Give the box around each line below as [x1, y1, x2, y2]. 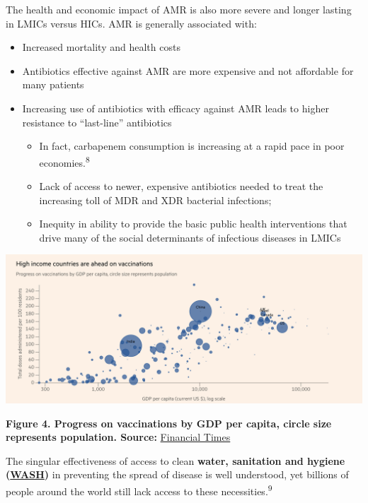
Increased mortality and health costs [22, 40, 180, 54]
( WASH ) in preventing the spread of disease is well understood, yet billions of [6, 467, 349, 482]
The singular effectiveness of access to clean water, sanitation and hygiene [6, 453, 345, 468]
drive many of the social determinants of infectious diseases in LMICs [39, 230, 341, 244]
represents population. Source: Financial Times [6, 430, 231, 444]
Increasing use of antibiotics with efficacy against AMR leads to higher [22, 100, 329, 115]
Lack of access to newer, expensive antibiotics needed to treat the [39, 179, 323, 193]
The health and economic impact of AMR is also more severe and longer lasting [6, 2, 352, 16]
